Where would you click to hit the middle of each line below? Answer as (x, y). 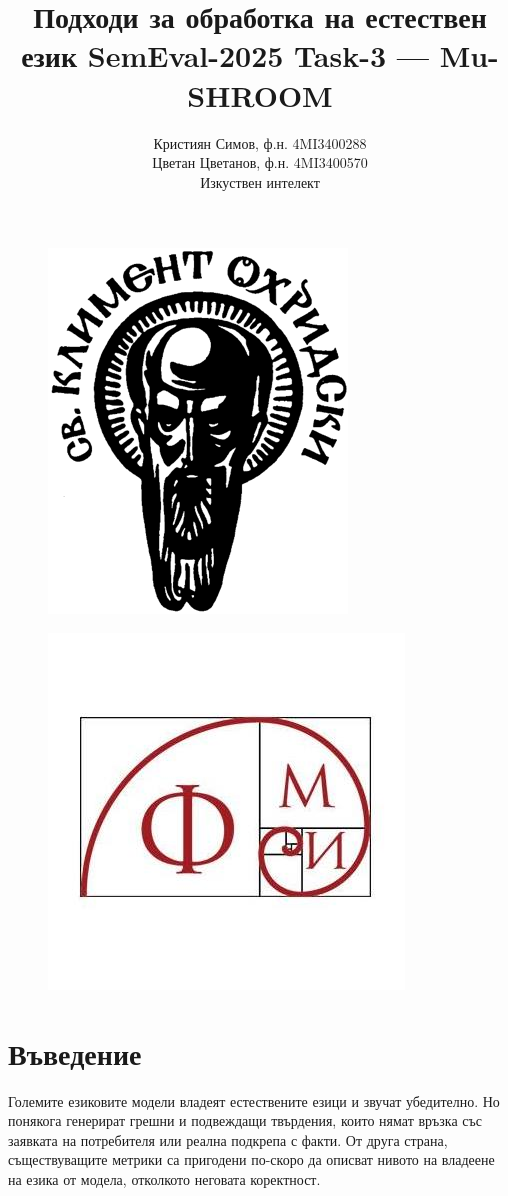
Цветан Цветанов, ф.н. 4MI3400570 (260, 162)
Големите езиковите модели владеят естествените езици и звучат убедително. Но (254, 1100)
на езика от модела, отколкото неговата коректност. (164, 1178)
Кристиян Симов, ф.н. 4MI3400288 (260, 142)
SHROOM (260, 94)
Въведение (75, 1052)
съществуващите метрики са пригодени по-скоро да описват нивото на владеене (251, 1159)
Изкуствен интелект (260, 181)
